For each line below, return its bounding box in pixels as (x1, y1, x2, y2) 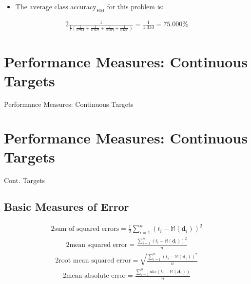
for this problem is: (107, 1, 164, 11)
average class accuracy (29, 4, 97, 11)
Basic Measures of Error (4, 199, 129, 214)
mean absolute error (66, 272, 126, 280)
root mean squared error (58, 257, 131, 264)
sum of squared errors (54, 225, 119, 233)
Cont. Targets (4, 175, 45, 185)
